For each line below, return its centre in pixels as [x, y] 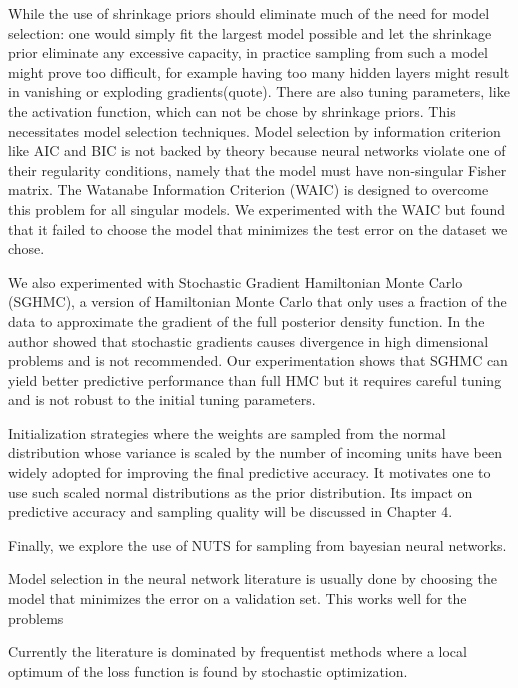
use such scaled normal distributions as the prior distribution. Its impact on [240, 491]
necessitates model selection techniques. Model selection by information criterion [254, 130]
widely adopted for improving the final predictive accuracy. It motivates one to [249, 472]
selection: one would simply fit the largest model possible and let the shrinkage [250, 32]
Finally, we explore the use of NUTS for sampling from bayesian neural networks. [257, 544]
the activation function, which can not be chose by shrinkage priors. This [232, 110]
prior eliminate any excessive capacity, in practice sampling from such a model [248, 52]
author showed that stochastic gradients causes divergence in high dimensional [248, 340]
